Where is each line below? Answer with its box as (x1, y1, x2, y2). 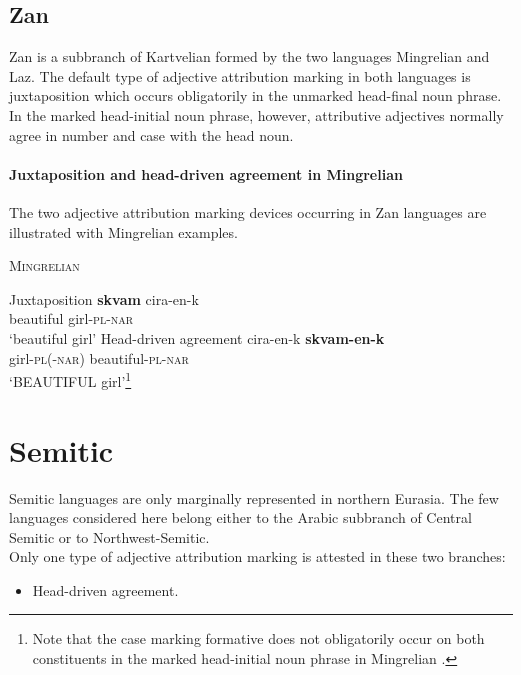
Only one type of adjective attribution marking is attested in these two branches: (9, 546, 506, 567)
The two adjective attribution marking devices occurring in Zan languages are (9, 201, 487, 222)
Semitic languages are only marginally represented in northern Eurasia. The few (9, 487, 499, 508)
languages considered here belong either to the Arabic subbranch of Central (9, 507, 472, 528)
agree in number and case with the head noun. (9, 124, 294, 145)
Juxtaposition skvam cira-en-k (9, 288, 199, 309)
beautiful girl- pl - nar (9, 308, 134, 329)
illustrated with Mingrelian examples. (9, 221, 238, 242)
